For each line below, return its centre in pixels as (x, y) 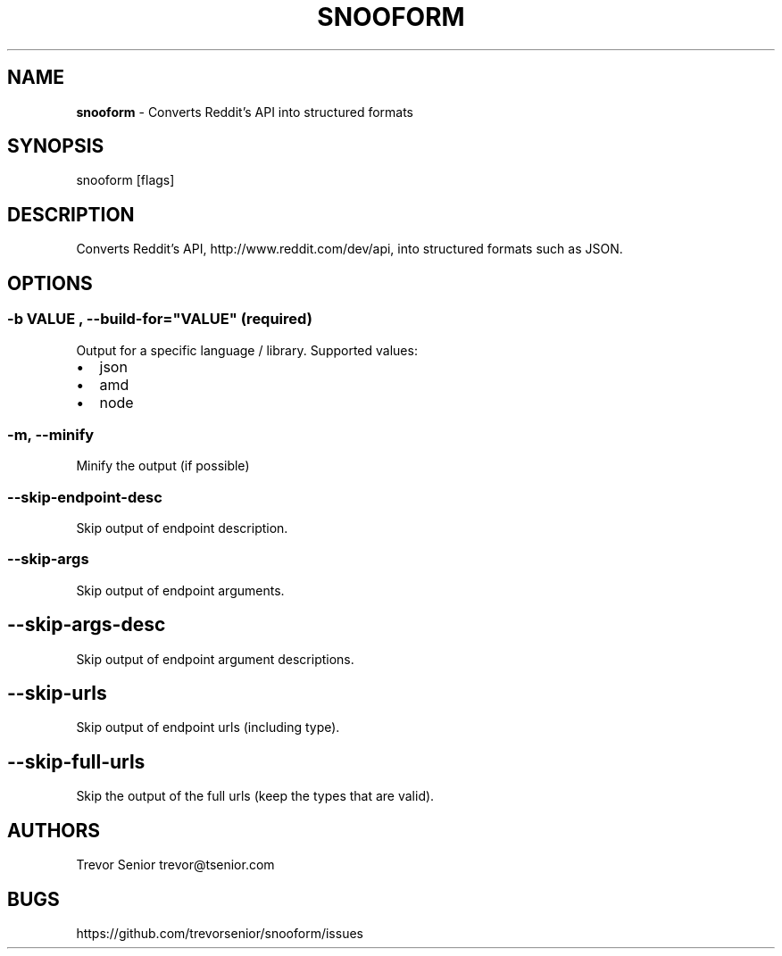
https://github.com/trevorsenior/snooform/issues (220, 933)
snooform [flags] (125, 180)
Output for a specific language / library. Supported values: (247, 350)
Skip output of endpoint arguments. (180, 590)
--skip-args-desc (87, 625)
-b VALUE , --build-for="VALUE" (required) (160, 319)
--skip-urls (57, 694)
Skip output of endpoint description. (182, 528)
